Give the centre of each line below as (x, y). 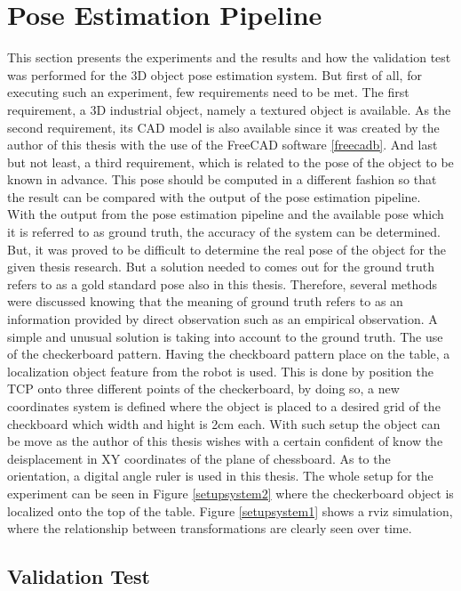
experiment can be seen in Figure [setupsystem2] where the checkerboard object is (230, 493)
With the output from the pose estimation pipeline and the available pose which (226, 214)
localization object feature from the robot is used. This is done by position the (221, 371)
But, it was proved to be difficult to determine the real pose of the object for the (227, 249)
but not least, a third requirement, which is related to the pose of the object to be (230, 162)
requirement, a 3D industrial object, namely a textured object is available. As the (229, 109)
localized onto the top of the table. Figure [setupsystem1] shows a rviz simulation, (230, 510)
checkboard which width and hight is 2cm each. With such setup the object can (224, 423)
